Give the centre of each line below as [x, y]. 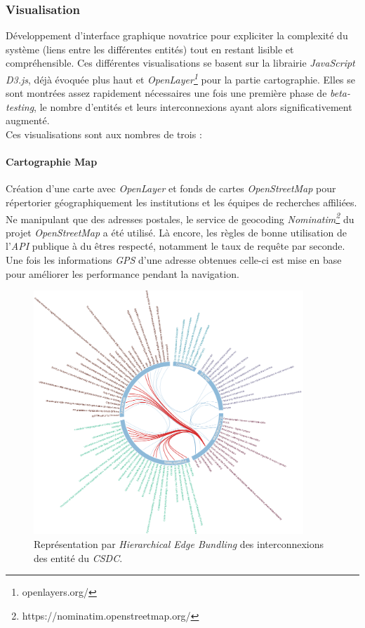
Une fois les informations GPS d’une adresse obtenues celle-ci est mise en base [174, 260]
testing [20, 106]
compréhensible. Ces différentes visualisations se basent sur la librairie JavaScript [180, 63]
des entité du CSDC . [78, 557]
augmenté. [28, 120]
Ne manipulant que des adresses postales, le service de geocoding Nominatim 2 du [180, 218]
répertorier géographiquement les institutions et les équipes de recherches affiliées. [181, 202]
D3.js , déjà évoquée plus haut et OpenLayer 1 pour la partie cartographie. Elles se [181, 78]
